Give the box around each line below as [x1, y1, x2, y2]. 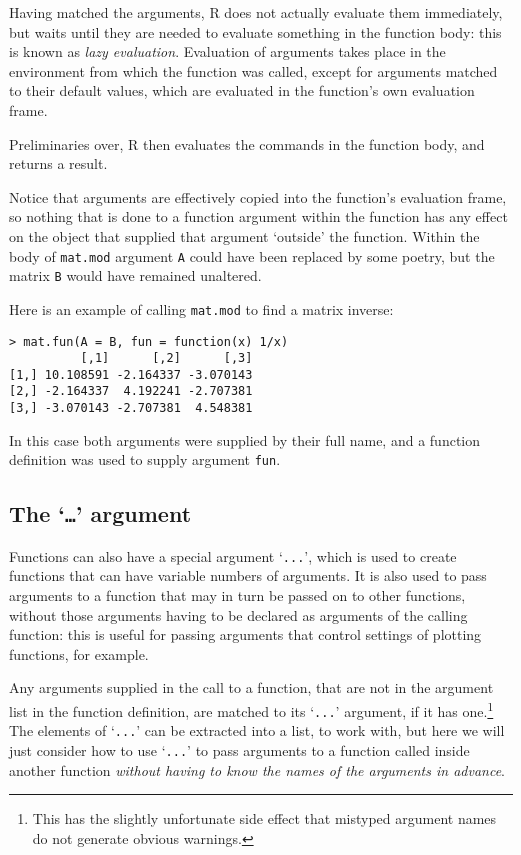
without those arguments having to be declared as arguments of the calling [9, 604, 468, 625]
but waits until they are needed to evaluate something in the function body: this [9, 21, 502, 42]
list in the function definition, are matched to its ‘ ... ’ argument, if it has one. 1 [9, 698, 494, 721]
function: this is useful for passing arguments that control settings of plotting [9, 624, 482, 645]
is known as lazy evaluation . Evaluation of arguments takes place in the [9, 41, 446, 62]
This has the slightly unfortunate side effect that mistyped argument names [32, 808, 497, 829]
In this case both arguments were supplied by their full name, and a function [9, 429, 481, 450]
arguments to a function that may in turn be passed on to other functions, [9, 585, 466, 606]
